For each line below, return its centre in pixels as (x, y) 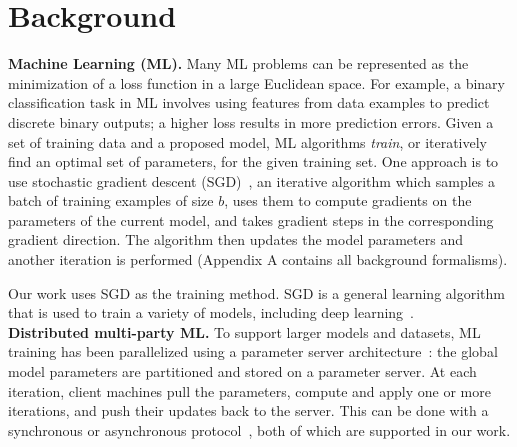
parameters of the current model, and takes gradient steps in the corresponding (251, 219)
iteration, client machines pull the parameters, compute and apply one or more (249, 390)
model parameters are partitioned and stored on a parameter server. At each (242, 371)
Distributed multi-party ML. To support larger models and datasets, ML (244, 331)
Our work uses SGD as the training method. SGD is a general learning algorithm (256, 292)
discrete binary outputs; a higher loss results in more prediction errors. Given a (251, 121)
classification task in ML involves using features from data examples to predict (249, 102)
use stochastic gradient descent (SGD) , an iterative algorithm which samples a (251, 180)
